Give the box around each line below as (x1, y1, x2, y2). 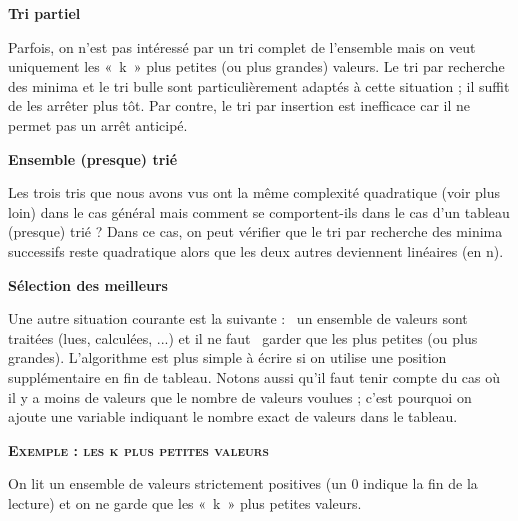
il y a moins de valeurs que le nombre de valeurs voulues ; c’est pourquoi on (8, 386, 472, 407)
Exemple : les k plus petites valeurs (8, 439, 269, 460)
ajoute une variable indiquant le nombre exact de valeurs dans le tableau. (8, 406, 458, 427)
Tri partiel (8, 3, 81, 23)
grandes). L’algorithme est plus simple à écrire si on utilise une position (8, 347, 447, 368)
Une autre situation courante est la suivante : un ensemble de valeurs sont (8, 308, 468, 329)
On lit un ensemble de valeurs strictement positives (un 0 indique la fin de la (8, 473, 478, 494)
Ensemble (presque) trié (8, 148, 178, 169)
